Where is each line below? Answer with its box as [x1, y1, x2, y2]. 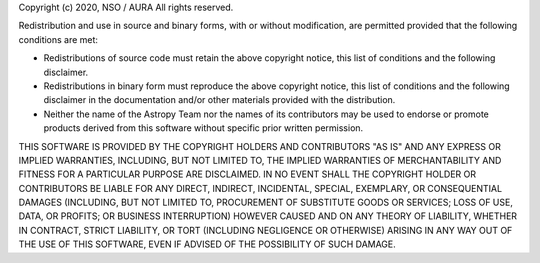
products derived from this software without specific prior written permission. [43, 122, 364, 134]
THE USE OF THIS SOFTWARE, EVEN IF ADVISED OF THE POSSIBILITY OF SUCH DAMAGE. [18, 238, 397, 250]
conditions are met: [18, 33, 99, 45]
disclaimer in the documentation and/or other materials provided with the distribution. [43, 94, 396, 106]
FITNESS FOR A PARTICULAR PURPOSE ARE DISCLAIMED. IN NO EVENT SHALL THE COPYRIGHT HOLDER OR [18, 168, 477, 180]
